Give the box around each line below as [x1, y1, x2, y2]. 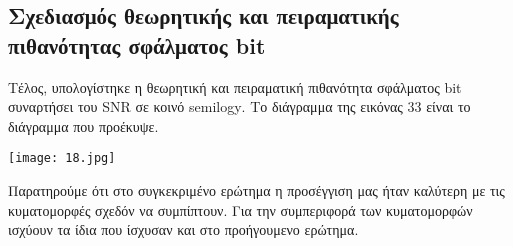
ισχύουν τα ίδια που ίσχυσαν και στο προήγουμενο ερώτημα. [8, 219, 359, 240]
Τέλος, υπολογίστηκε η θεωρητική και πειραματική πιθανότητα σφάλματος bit [8, 76, 462, 97]
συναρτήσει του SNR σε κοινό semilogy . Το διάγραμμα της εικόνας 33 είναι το [8, 96, 471, 117]
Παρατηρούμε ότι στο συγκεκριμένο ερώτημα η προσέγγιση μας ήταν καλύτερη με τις [8, 180, 505, 201]
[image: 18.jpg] [8, 151, 116, 166]
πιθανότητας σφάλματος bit [8, 29, 266, 60]
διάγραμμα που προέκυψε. [8, 115, 159, 136]
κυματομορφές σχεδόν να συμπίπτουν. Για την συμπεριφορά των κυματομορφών [8, 199, 473, 220]
